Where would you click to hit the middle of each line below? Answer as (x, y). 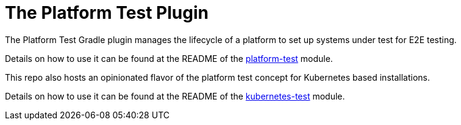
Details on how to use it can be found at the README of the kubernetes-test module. (175, 96)
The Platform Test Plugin (107, 13)
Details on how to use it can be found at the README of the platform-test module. (169, 58)
